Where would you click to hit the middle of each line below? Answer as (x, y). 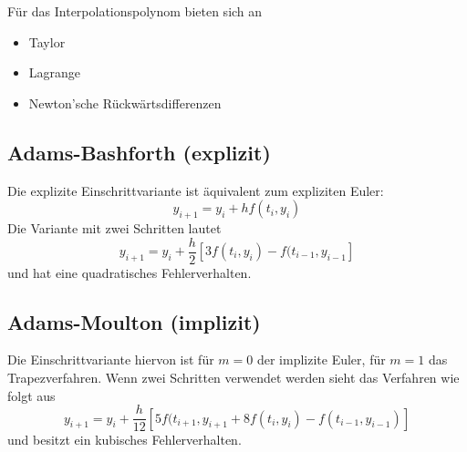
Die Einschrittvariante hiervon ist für (111, 360)
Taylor (47, 41)
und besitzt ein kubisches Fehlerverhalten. (125, 440)
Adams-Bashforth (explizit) (139, 152)
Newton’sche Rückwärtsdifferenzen (125, 103)
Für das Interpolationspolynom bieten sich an (135, 11)
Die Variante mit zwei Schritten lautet (114, 227)
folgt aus (31, 395)
